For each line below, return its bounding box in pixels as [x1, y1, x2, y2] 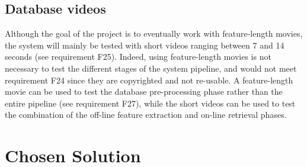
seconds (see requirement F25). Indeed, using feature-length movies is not [5, 50, 271, 63]
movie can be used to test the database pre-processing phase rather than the [5, 85, 283, 98]
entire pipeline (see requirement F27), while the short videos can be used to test [5, 97, 296, 109]
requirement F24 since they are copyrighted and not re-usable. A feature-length [5, 73, 293, 86]
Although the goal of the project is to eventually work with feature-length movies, [5, 27, 303, 40]
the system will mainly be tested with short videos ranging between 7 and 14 [5, 38, 284, 51]
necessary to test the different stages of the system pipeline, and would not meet [5, 62, 297, 74]
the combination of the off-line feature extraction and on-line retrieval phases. [5, 108, 287, 121]
